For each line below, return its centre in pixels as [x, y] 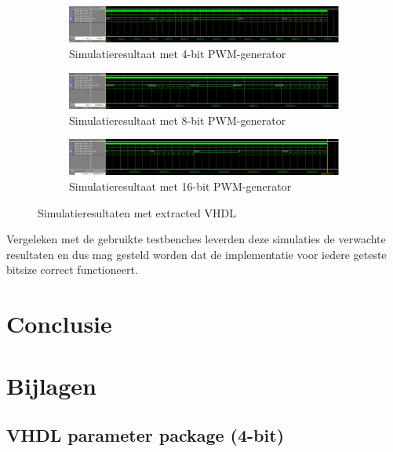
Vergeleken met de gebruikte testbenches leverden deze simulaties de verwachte [196, 239]
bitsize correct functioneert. [72, 270]
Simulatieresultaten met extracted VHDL [137, 212]
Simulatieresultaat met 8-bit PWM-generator [178, 120]
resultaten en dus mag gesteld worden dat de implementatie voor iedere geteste [196, 254]
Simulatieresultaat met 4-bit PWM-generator [178, 53]
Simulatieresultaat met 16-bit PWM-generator [180, 186]
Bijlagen [51, 385]
